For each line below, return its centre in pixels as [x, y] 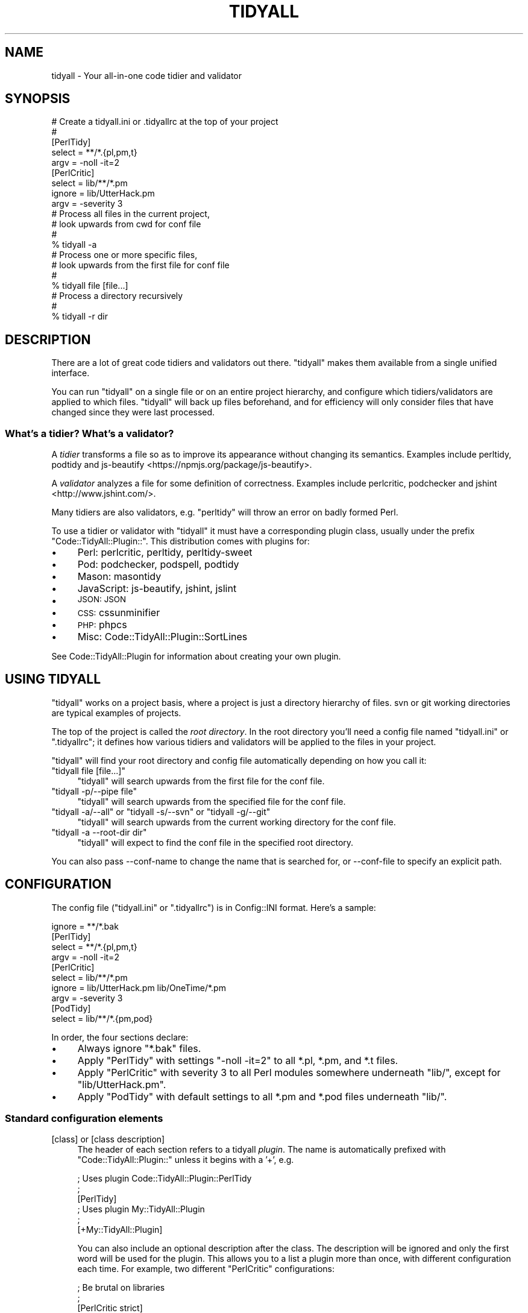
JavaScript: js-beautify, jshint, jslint [157, 589]
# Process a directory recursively [117, 296]
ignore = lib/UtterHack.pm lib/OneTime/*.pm [139, 987]
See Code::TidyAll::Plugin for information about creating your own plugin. [196, 656]
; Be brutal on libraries [121, 1288]
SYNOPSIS [38, 99]
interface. [71, 373]
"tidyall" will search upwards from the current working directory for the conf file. [237, 822]
